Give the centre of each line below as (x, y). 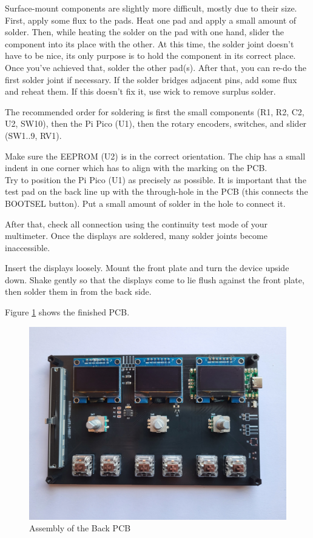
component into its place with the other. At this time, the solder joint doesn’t (150, 43)
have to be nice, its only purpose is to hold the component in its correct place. (150, 55)
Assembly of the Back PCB (80, 528)
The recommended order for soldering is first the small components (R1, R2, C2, (155, 111)
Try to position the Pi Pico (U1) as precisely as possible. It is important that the (156, 179)
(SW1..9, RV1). (33, 135)
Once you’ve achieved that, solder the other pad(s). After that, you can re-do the (156, 67)
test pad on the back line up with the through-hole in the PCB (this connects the (156, 191)
